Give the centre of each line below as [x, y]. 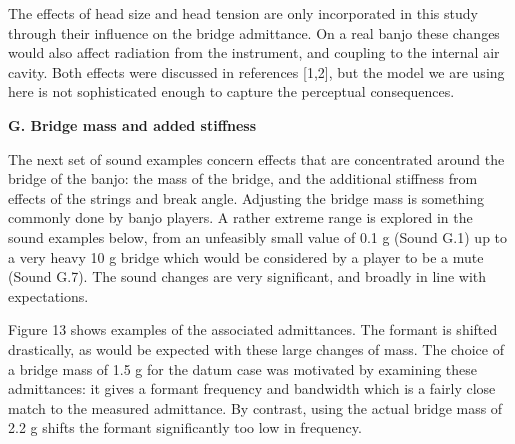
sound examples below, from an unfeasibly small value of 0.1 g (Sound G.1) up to [258, 236]
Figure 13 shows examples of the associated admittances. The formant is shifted [253, 329]
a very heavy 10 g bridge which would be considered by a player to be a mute [246, 256]
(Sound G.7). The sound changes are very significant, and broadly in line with [247, 276]
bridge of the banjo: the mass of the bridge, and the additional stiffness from [243, 178]
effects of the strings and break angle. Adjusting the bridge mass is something [246, 197]
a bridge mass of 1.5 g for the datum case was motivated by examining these [243, 368]
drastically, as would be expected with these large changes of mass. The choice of [256, 348]
